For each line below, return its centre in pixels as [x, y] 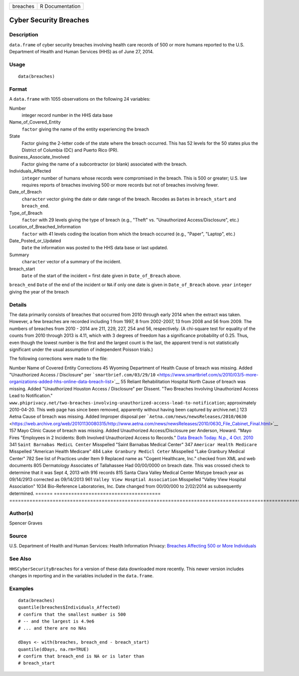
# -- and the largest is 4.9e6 [56, 621]
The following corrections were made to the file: [59, 358]
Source [18, 536]
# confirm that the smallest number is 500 [72, 614]
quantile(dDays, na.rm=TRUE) [54, 649]
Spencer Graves [26, 523]
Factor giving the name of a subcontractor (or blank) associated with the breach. [104, 164]
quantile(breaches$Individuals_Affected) [69, 607]
